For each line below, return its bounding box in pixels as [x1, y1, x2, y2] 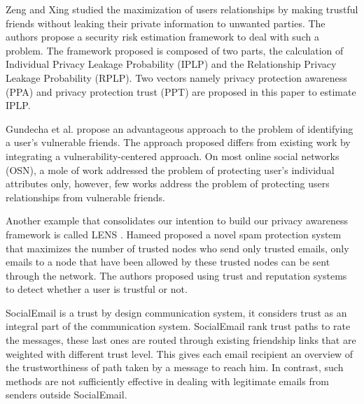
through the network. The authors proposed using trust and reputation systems [6, 268, 347, 282]
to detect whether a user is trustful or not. [6, 282, 188, 296]
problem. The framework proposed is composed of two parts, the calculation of [6, 43, 344, 57]
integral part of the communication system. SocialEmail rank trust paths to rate [6, 319, 351, 333]
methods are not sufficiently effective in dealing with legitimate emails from [6, 373, 329, 388]
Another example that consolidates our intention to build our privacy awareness [6, 213, 348, 228]
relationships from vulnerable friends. [6, 189, 165, 204]
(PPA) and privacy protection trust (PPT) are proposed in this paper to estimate [6, 84, 356, 99]
